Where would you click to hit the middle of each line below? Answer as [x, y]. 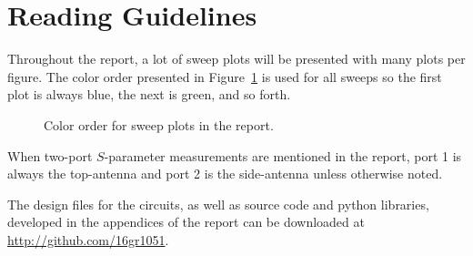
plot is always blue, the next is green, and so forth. [149, 94]
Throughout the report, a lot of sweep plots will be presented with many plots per [236, 59]
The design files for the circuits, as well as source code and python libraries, [218, 204]
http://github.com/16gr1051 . [88, 239]
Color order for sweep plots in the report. [159, 124]
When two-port [50, 155]
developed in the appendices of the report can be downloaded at [186, 222]
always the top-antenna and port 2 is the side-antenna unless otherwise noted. [225, 174]
